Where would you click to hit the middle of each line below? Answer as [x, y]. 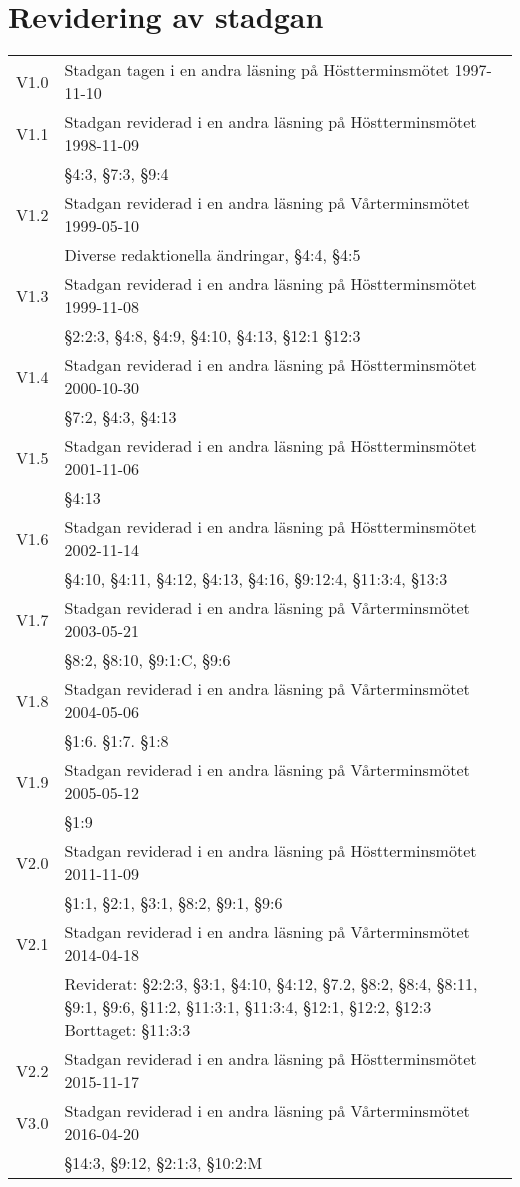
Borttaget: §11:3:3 [127, 1030]
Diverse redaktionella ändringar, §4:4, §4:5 [212, 255]
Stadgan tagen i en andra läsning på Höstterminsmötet [257, 70]
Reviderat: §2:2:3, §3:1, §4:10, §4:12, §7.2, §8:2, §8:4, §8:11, [271, 984]
